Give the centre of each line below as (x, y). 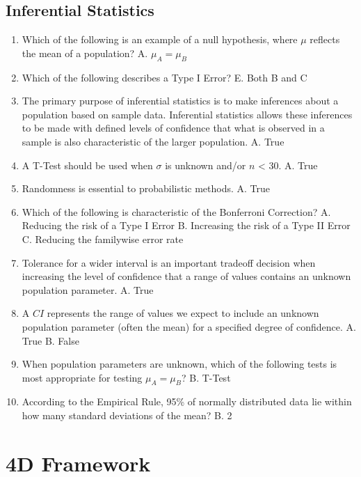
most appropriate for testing (82, 377)
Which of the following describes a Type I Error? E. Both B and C (165, 77)
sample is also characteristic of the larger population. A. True (153, 141)
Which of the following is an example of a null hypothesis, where (160, 39)
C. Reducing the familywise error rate (103, 238)
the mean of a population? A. (85, 53)
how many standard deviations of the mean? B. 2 (127, 415)
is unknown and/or (206, 165)
